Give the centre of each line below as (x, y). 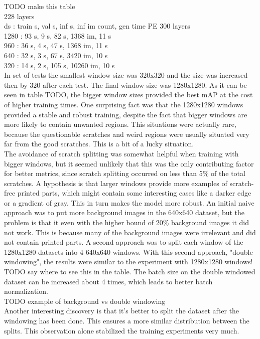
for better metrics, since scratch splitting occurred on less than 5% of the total (125, 173)
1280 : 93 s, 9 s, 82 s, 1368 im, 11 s (58, 35)
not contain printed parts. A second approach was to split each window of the (124, 242)
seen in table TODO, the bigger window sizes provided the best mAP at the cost (128, 95)
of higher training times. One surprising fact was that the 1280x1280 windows (124, 104)
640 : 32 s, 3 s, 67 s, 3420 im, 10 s (56, 55)
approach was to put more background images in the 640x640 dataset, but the (124, 212)
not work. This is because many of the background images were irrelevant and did (130, 232)
